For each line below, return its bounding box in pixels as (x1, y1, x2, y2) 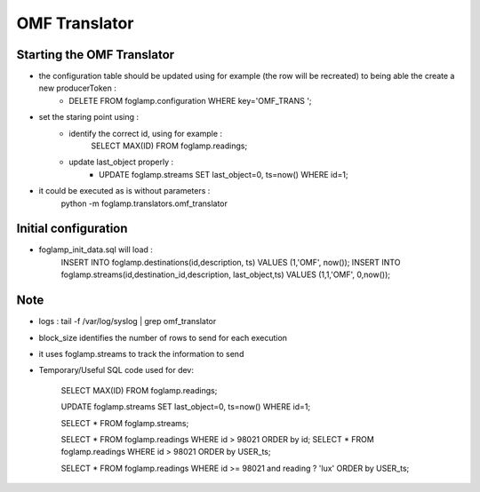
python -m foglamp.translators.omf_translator (60, 198, 228, 209)
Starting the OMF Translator (16, 47, 175, 62)
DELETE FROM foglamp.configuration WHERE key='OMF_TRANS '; (68, 95, 312, 106)
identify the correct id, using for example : (68, 128, 222, 139)
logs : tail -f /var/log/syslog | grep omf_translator (38, 316, 217, 327)
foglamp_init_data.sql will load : (38, 244, 153, 255)
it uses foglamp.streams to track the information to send (38, 348, 244, 359)
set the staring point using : (38, 112, 140, 123)
